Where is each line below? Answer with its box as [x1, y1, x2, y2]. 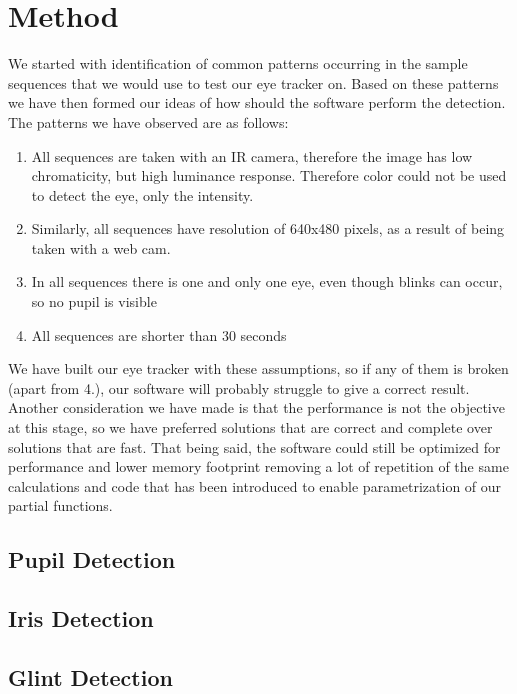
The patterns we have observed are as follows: [8, 111, 289, 132]
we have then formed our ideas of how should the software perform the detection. [8, 92, 506, 113]
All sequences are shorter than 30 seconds [31, 324, 287, 345]
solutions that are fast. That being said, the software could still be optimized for [8, 436, 501, 457]
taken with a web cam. [31, 237, 171, 258]
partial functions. [8, 495, 113, 516]
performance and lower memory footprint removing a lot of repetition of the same [8, 456, 509, 477]
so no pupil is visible [31, 291, 157, 312]
